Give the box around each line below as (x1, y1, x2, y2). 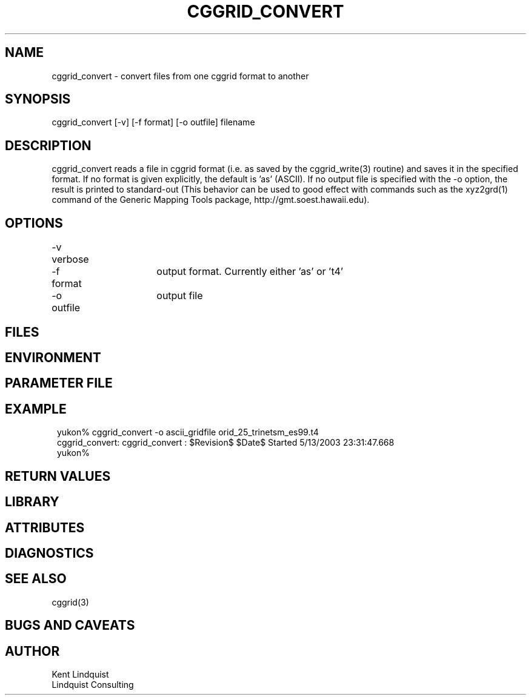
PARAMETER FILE (5, 375, 113, 391)
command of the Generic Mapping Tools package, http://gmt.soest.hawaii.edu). (52, 194, 370, 205)
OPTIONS (5, 215, 63, 231)
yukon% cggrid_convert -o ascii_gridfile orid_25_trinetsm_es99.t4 (57, 427, 319, 438)
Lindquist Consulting (52, 679, 134, 690)
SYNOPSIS (5, 91, 71, 107)
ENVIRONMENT (5, 349, 101, 365)
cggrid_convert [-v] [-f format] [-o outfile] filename (52, 117, 255, 128)
